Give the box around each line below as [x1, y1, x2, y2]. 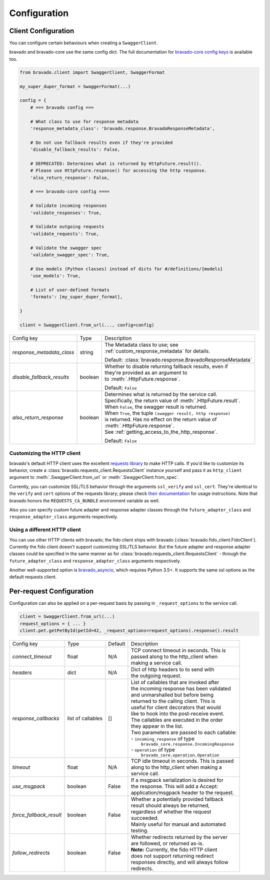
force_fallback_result [12, 811, 62, 818]
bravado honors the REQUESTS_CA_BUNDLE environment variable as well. [9, 497, 160, 503]
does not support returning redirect [130, 852, 214, 859]
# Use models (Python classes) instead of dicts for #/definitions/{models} [30, 266, 223, 272]
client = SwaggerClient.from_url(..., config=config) [19, 322, 154, 328]
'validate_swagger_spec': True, [30, 252, 110, 258]
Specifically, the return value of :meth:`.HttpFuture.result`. [104, 397, 240, 404]
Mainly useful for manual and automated [130, 821, 226, 828]
